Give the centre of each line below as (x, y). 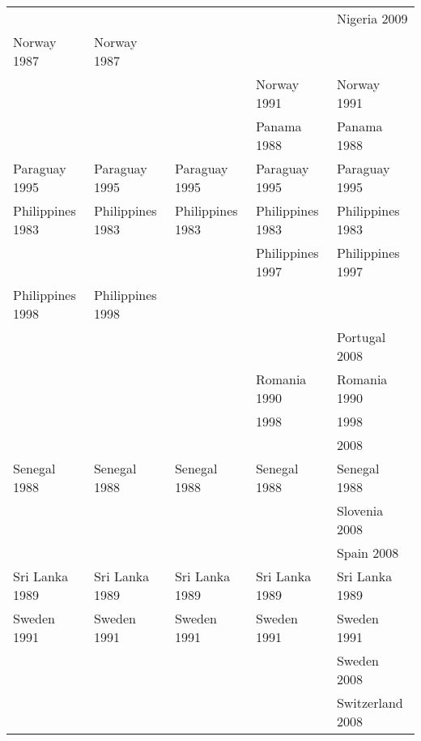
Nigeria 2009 (372, 18)
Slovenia (360, 510)
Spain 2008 (368, 553)
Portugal (361, 337)
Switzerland (370, 702)
